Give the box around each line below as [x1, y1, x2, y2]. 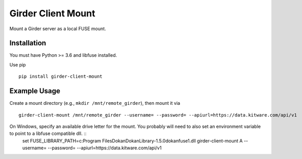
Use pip [9, 61, 26, 67]
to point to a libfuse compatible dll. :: [9, 130, 87, 137]
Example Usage [9, 87, 61, 96]
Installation [9, 39, 46, 48]
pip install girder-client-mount [18, 74, 103, 79]
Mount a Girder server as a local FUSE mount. [9, 26, 106, 32]
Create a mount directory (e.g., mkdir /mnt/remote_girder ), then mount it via [9, 100, 180, 106]
